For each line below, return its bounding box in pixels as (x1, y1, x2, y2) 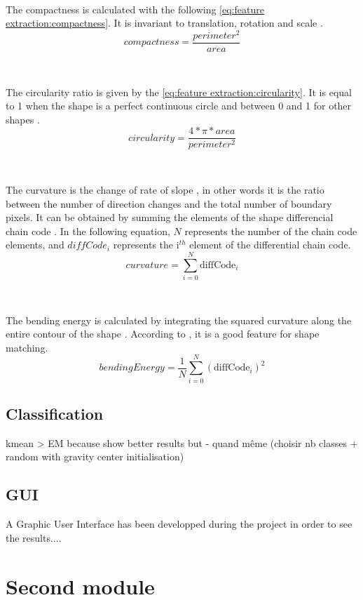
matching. (6, 340, 48, 354)
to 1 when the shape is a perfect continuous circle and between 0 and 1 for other (6, 98, 352, 113)
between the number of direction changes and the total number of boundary (6, 196, 332, 211)
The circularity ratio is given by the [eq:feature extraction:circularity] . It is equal (6, 84, 352, 99)
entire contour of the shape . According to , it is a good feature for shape (6, 326, 320, 341)
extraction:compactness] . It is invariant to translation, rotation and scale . (6, 15, 323, 30)
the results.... (6, 530, 62, 545)
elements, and (6, 237, 64, 252)
